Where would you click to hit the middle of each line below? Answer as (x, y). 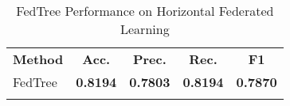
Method (38, 59)
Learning (145, 29)
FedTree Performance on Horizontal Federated (145, 11)
